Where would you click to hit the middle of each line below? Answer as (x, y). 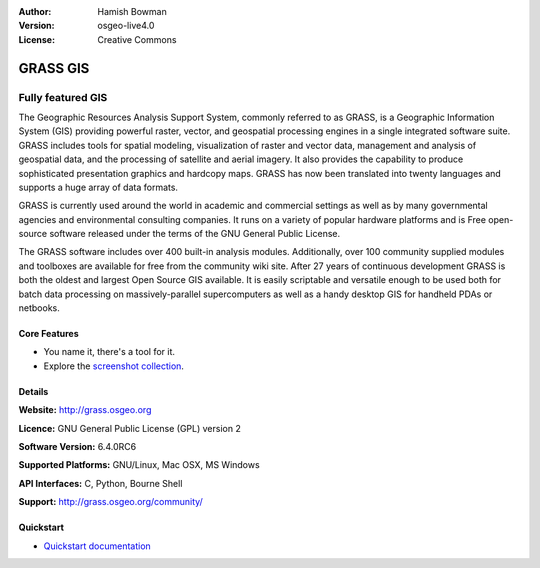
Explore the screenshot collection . (114, 366)
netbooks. (39, 308)
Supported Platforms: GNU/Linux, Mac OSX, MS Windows (139, 465)
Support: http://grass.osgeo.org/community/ (111, 502)
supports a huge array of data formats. (98, 187)
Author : (35, 11)
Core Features (48, 334)
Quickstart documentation (97, 546)
